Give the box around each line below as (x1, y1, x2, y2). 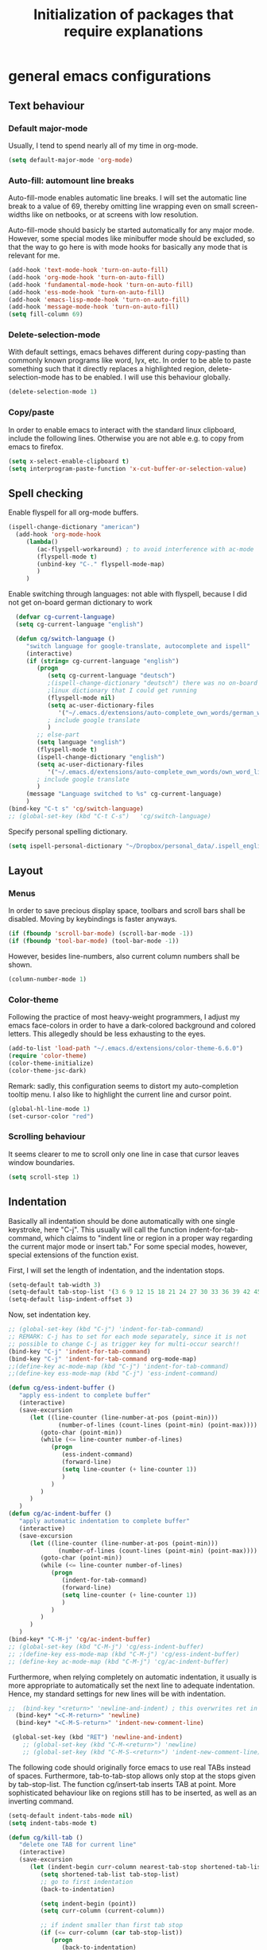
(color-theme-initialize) (8, 1059, 94, 1067)
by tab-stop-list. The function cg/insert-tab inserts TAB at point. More (8, 1779, 237, 1789)
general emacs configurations (8, 68, 211, 85)
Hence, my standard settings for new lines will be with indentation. (8, 1688, 226, 1699)
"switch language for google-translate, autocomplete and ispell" (25, 642, 250, 650)
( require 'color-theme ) (8, 1052, 87, 1060)
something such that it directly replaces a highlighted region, (8, 364, 207, 374)
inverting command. (8, 1796, 74, 1806)
